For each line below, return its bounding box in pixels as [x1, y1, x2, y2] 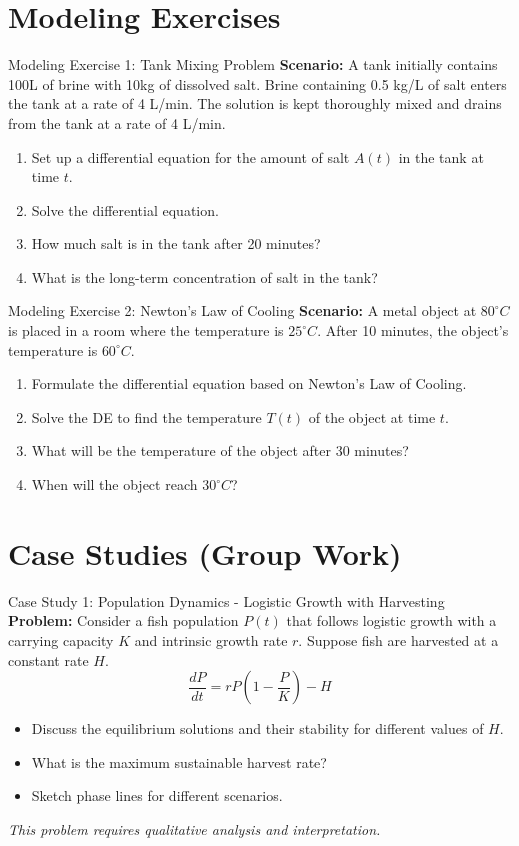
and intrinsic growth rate [134, 629, 288, 650]
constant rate [8, 649, 89, 670]
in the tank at [398, 146, 484, 167]
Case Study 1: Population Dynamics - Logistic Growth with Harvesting [8, 590, 445, 611]
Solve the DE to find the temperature [31, 406, 262, 427]
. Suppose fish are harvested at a [298, 629, 499, 650]
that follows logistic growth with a [286, 610, 497, 631]
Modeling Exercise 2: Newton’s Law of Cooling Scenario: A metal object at [8, 300, 477, 321]
